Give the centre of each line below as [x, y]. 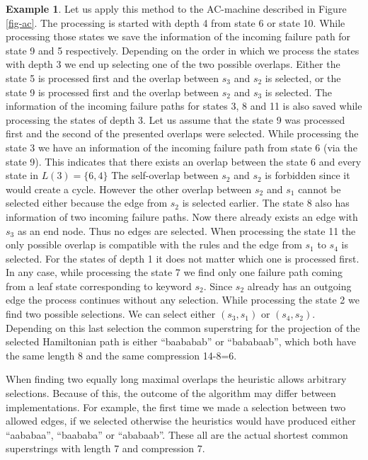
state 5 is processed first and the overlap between [113, 77]
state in [22, 175]
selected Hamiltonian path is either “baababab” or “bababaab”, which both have [181, 341]
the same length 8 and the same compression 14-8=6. [121, 355]
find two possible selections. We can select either [111, 314]
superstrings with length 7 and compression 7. [105, 448]
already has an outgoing [299, 286]
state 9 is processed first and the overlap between [113, 92]
